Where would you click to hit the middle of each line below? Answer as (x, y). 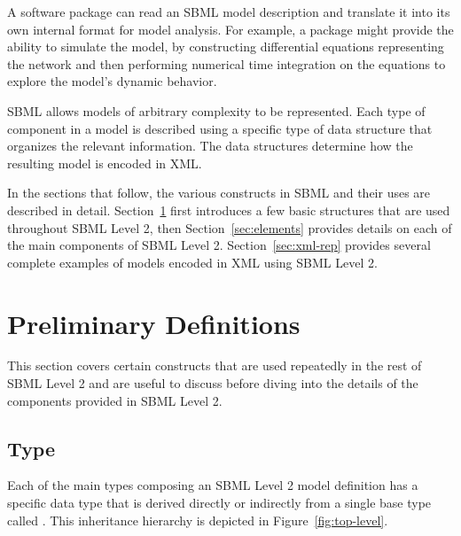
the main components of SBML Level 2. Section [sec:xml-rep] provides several (219, 245)
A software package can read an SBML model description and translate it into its (229, 12)
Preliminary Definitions (154, 323)
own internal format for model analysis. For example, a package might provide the (230, 29)
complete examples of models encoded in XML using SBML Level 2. (192, 262)
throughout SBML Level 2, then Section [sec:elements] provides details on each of (230, 227)
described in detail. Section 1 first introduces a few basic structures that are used (229, 210)
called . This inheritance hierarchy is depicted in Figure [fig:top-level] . (198, 520)
